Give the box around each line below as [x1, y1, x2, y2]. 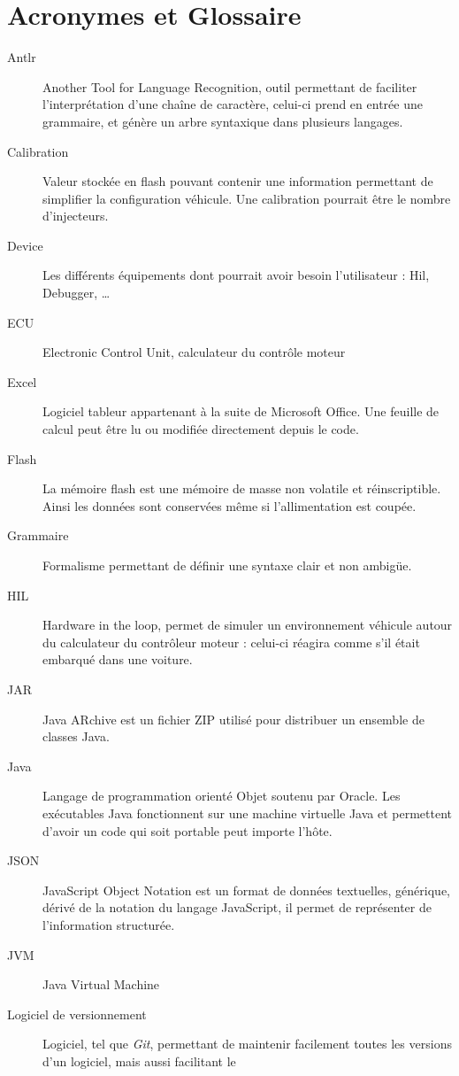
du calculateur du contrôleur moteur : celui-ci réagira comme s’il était [42, 632, 420, 651]
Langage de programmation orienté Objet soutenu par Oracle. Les [42, 786, 401, 805]
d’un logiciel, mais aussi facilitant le [42, 1051, 236, 1070]
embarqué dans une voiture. [42, 650, 193, 669]
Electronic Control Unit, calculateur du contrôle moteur [42, 343, 346, 361]
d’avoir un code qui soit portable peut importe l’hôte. [42, 821, 333, 840]
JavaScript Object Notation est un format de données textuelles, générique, [42, 880, 450, 899]
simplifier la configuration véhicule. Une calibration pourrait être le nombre [42, 189, 451, 207]
